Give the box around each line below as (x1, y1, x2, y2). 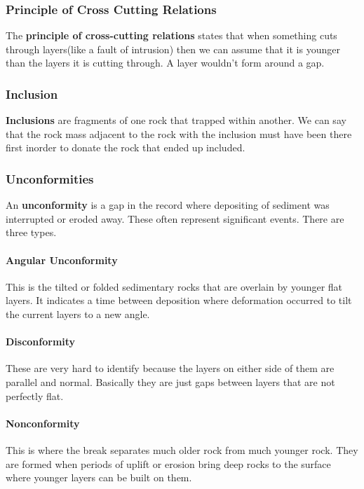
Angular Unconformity (6, 252, 118, 267)
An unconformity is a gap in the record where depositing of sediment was (6, 198, 330, 212)
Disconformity (6, 334, 76, 349)
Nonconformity (6, 415, 80, 430)
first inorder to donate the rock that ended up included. (6, 140, 245, 155)
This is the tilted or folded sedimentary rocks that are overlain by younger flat (6, 279, 343, 294)
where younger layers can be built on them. (6, 470, 192, 485)
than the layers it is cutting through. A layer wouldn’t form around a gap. (6, 55, 325, 70)
